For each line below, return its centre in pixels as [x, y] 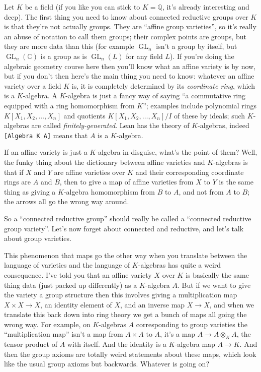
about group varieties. [38, 238]
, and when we [232, 304]
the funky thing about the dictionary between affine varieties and [105, 162]
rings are [18, 182]
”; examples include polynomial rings [200, 105]
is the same [236, 182]
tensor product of [31, 344]
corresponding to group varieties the [192, 324]
